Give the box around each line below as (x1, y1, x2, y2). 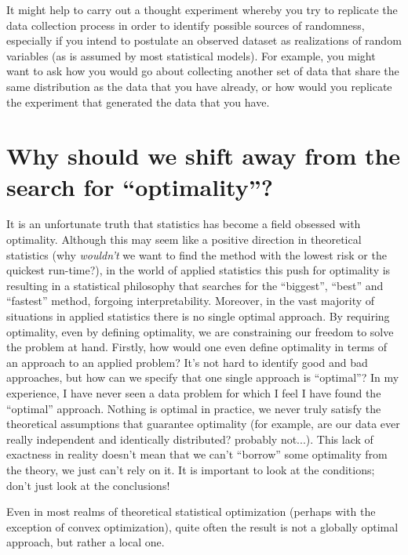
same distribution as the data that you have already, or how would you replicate (6, 78, 392, 94)
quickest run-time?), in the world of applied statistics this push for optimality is (6, 262, 391, 278)
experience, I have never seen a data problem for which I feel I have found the (6, 385, 381, 401)
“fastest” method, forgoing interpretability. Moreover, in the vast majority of (6, 292, 375, 309)
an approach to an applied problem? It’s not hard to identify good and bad (6, 354, 368, 370)
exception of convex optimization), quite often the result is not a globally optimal (6, 518, 399, 535)
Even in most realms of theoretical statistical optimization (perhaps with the (6, 503, 376, 520)
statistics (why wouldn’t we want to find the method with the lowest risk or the (6, 246, 387, 263)
